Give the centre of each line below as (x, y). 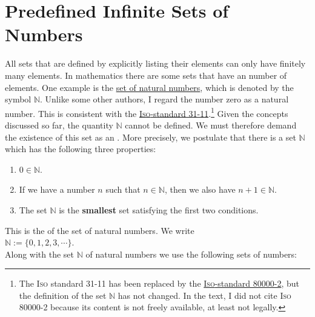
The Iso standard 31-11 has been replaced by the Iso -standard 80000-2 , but (159, 283)
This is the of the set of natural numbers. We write (100, 230)
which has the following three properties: (81, 149)
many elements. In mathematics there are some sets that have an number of (146, 75)
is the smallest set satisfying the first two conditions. (159, 209)
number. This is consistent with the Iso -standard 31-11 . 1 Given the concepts (147, 112)
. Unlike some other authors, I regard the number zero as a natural (164, 99)
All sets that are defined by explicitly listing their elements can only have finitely (155, 63)
